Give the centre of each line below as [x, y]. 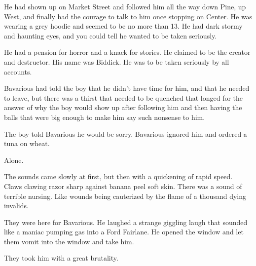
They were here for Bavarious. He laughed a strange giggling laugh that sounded [126, 222]
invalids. [16, 206]
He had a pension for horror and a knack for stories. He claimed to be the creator [127, 52]
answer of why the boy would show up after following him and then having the [123, 107]
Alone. [14, 160]
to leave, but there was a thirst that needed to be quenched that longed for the [124, 97]
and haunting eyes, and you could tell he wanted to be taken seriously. [110, 35]
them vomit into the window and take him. [69, 241]
